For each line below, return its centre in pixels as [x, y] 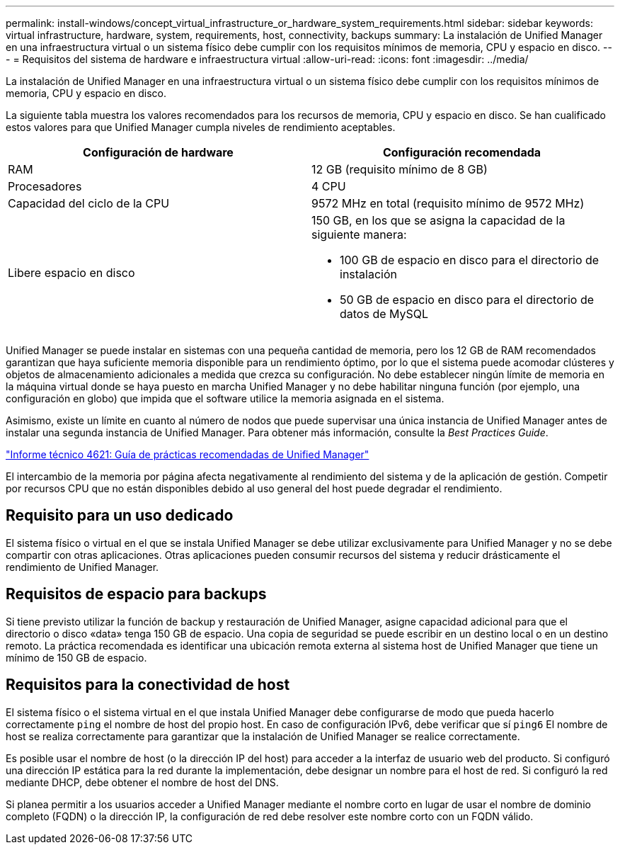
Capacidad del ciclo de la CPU [89, 203]
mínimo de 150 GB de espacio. [76, 657]
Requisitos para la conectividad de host [148, 685]
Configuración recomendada [462, 152]
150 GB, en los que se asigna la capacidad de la [438, 220]
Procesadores [45, 186]
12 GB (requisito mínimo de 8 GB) [400, 169]
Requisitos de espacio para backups [136, 594]
